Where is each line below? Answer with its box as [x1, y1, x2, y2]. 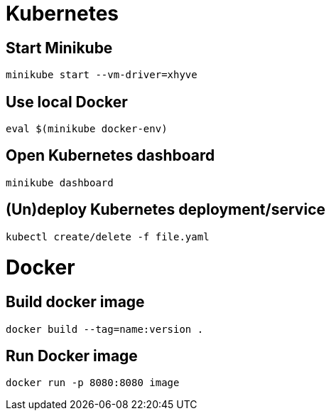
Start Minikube [6, 38, 113, 57]
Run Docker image [6, 347, 138, 366]
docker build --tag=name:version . [6, 323, 204, 335]
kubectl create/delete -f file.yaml [6, 230, 210, 242]
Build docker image [6, 293, 145, 311]
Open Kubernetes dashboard [6, 146, 215, 165]
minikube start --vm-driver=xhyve [6, 69, 197, 81]
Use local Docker [6, 92, 128, 111]
